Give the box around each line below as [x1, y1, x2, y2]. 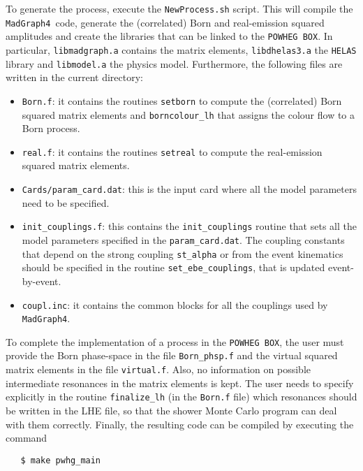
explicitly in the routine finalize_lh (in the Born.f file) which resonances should [6, 389, 357, 404]
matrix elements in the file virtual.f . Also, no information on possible [6, 362, 311, 377]
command [6, 430, 47, 445]
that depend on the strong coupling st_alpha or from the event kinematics [22, 246, 343, 261]
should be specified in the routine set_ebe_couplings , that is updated [22, 260, 325, 275]
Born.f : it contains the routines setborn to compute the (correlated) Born [22, 93, 342, 108]
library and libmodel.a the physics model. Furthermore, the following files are [6, 56, 343, 71]
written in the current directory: [6, 70, 143, 85]
